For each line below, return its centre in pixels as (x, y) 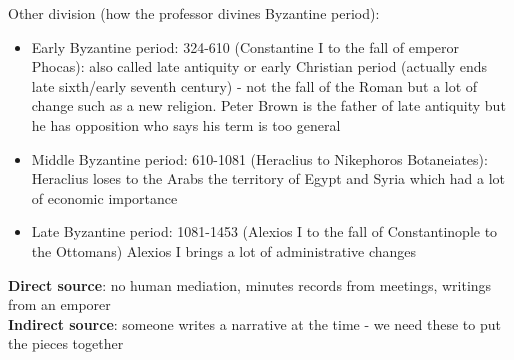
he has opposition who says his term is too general (186, 124)
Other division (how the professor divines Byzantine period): (194, 13)
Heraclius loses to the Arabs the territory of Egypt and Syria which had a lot (268, 178)
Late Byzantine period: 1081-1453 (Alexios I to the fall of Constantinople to (264, 231)
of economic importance (104, 197)
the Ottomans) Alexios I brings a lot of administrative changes (224, 250)
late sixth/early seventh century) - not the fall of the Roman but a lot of (254, 85)
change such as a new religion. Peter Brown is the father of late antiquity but (268, 105)
